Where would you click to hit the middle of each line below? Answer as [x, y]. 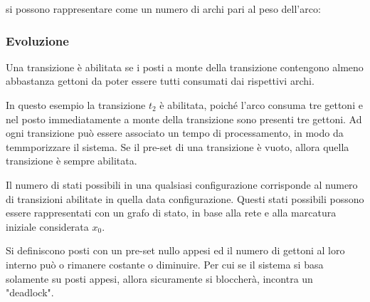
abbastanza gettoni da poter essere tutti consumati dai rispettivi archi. [160, 81]
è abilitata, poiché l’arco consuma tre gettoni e [261, 105]
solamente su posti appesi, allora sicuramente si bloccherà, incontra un [159, 278]
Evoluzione [37, 40]
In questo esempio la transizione [76, 105]
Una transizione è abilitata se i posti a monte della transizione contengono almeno [185, 67]
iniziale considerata [47, 226]
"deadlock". [30, 292]
